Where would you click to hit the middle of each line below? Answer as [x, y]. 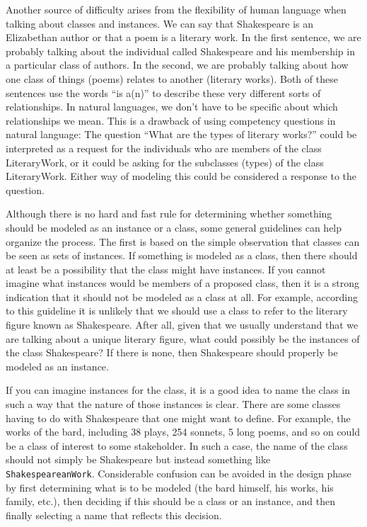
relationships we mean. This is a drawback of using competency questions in [171, 120]
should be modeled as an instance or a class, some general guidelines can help [174, 227]
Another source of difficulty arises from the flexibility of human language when [176, 9]
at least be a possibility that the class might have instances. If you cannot [166, 269]
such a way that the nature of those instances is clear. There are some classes [173, 404]
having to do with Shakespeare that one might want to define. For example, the [178, 418]
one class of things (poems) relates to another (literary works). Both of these [172, 78]
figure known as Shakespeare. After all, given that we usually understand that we [182, 325]
